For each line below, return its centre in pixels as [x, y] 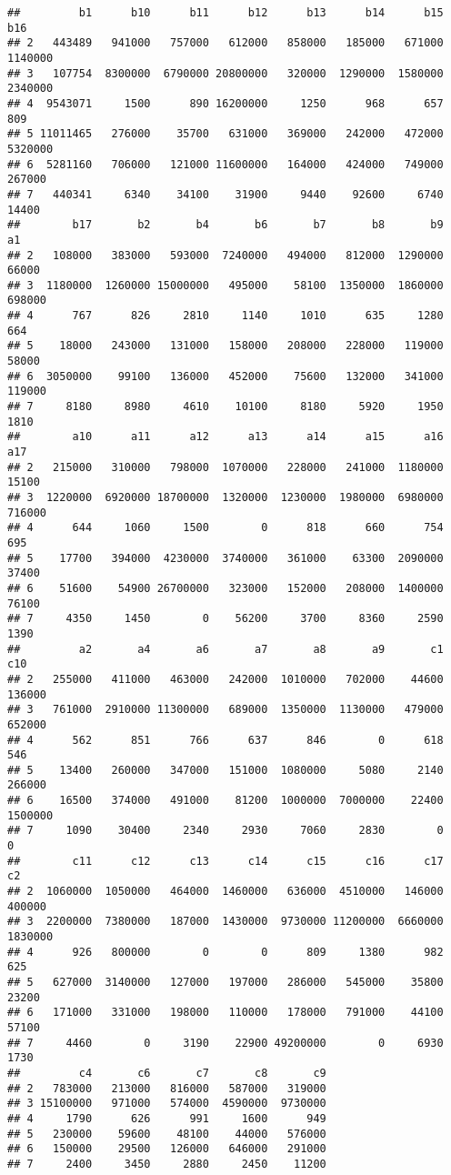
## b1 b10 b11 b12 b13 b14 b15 [225, 13]
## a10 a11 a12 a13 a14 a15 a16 [225, 437]
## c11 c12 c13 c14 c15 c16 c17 [225, 861]
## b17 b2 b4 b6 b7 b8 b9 [225, 225]
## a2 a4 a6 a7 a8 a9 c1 [225, 649]
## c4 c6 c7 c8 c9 [167, 1073]
